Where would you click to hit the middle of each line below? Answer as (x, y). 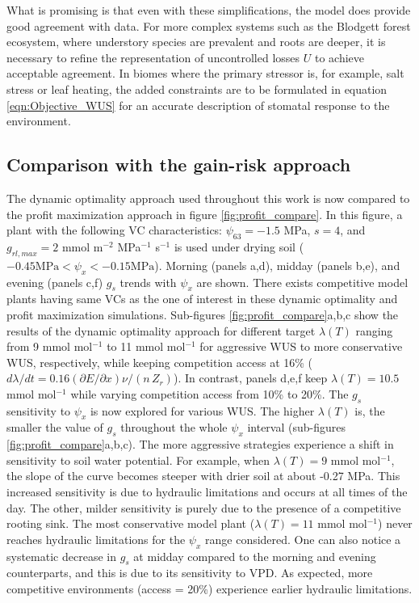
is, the (370, 410)
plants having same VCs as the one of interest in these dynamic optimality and (202, 299)
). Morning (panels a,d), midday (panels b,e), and (277, 265)
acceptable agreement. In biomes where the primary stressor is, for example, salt (205, 73)
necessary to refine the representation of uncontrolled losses (153, 57)
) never (395, 523)
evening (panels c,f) (55, 282)
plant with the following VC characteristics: (115, 230)
